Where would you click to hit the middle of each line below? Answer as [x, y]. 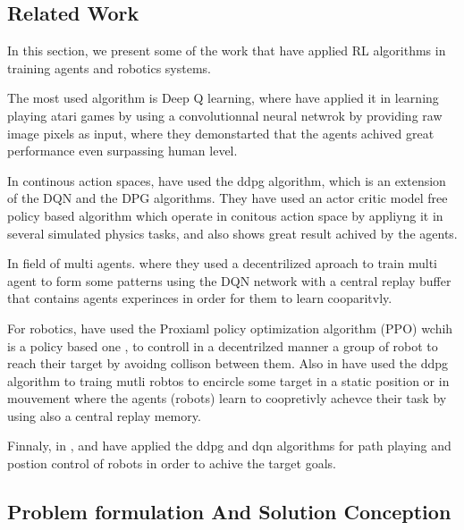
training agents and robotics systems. [109, 67]
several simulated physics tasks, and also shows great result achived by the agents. [232, 233]
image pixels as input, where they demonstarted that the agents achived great [221, 133]
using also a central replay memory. [104, 415]
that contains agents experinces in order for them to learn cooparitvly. [200, 298]
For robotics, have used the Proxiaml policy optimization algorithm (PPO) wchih [230, 328]
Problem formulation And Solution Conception [229, 512]
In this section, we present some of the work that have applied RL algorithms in [227, 50]
